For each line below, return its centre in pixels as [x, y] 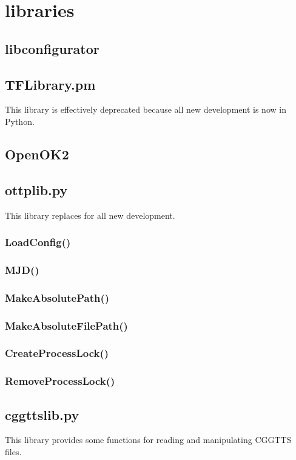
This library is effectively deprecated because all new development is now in [146, 109]
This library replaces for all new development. [90, 215]
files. [13, 451]
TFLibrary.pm [50, 84]
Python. [20, 121]
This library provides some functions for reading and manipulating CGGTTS [148, 440]
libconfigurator [52, 48]
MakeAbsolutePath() [57, 297]
